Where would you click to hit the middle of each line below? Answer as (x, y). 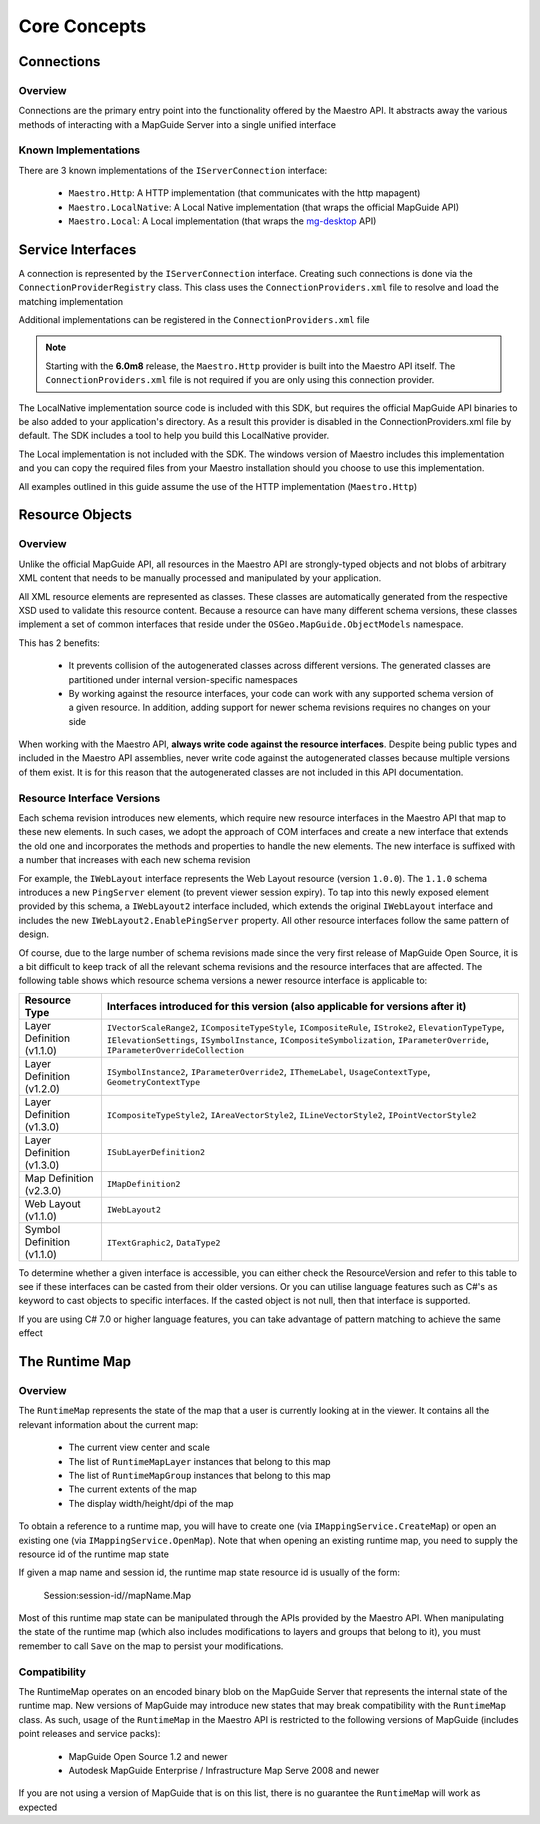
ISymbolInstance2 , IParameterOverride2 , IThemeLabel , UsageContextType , (268, 1072)
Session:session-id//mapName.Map (117, 1595)
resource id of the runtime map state (94, 1554)
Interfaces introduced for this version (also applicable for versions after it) (286, 1006)
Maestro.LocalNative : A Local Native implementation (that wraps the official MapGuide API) (264, 207)
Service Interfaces (77, 249)
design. (34, 934)
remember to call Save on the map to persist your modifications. (151, 1646)
